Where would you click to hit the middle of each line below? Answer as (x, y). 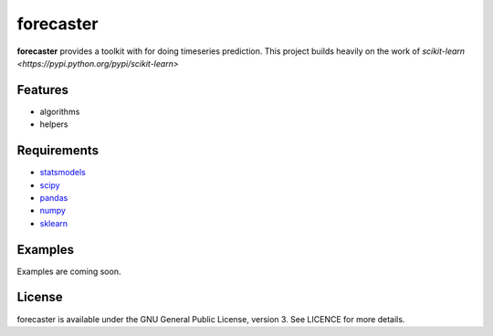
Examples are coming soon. (69, 271)
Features (42, 90)
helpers (54, 124)
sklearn (54, 223)
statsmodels (63, 173)
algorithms (60, 111)
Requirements (58, 151)
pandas (54, 197)
